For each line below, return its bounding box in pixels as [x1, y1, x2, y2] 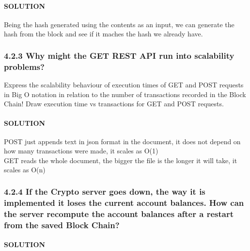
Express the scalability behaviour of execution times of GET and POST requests [4, 80, 244, 90]
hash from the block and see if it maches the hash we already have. [4, 29, 203, 39]
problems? [4, 60, 45, 72]
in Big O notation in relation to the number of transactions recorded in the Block [4, 89, 246, 99]
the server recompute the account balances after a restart [4, 207, 234, 219]
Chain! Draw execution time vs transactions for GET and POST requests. [4, 99, 224, 109]
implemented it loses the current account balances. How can [4, 196, 244, 208]
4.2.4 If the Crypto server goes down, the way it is [4, 185, 205, 197]
